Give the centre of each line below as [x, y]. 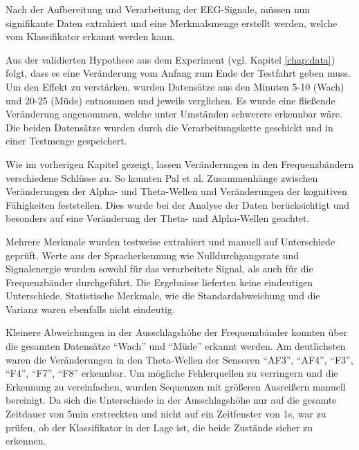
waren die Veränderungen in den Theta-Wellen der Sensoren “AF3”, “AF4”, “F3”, [179, 359]
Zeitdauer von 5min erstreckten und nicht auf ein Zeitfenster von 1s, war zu [166, 414]
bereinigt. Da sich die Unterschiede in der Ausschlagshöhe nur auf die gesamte [171, 400]
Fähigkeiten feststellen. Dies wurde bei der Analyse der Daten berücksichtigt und [178, 204]
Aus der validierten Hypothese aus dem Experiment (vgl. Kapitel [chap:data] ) [171, 59]
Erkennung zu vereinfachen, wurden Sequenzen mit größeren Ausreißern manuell [176, 386]
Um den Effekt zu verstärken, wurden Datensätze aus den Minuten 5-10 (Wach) [175, 86]
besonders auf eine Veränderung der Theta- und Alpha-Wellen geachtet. [158, 218]
